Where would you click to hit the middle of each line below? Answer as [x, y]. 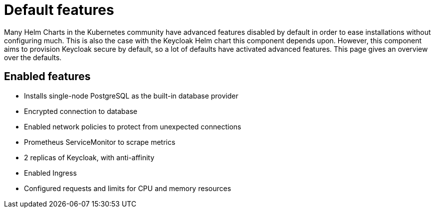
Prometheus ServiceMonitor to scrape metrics [100, 142]
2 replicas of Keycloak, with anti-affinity [89, 157]
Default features [59, 10]
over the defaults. [33, 57]
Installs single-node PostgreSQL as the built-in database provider [131, 96]
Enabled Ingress [50, 173]
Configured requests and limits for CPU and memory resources [128, 188]
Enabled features [47, 77]
